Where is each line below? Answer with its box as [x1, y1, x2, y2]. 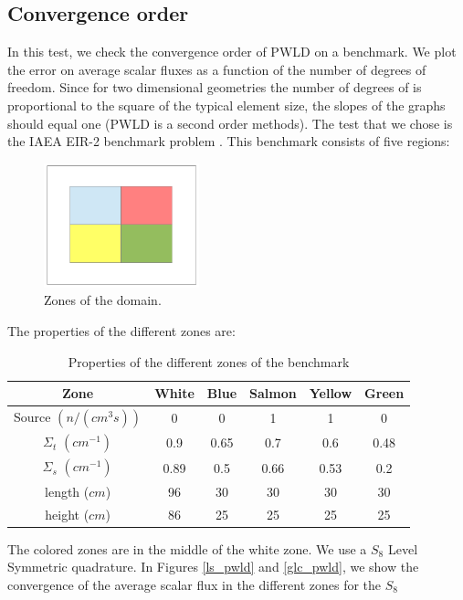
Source [14, 406, 51, 426]
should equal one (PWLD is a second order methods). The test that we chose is [7, 113, 453, 132]
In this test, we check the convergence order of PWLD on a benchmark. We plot [7, 42, 457, 61]
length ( [45, 481, 89, 500]
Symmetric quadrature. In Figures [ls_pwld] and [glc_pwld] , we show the [7, 557, 419, 576]
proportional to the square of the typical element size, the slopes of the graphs [7, 95, 446, 114]
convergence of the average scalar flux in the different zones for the [7, 574, 382, 594]
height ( [45, 504, 89, 523]
